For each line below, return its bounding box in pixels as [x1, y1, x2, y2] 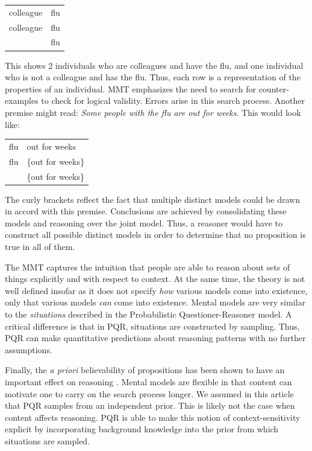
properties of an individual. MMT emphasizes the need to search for [5, 82, 256, 95]
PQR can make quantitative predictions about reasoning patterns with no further [5, 331, 306, 344]
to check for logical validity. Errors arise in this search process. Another [41, 94, 305, 107]
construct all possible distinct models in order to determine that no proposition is [5, 228, 306, 241]
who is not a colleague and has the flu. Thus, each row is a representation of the [5, 71, 301, 83]
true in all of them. [5, 240, 75, 252]
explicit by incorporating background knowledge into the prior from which [5, 423, 279, 435]
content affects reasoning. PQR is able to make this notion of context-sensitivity [5, 411, 301, 423]
